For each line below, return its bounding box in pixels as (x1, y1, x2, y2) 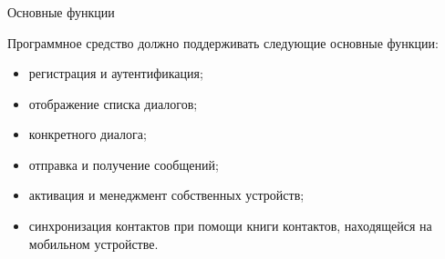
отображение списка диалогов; (28, 94, 198, 113)
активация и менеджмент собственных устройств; (28, 185, 305, 204)
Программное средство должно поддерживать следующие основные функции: (7, 33, 439, 52)
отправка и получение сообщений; (28, 154, 219, 174)
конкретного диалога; (28, 125, 147, 144)
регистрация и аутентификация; (28, 64, 203, 83)
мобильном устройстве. (28, 234, 159, 253)
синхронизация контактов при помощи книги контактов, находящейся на (28, 216, 432, 235)
